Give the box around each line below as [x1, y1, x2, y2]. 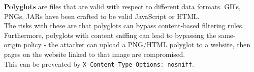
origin [4, 39, 22, 50]
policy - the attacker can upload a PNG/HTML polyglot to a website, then [23, 39, 251, 50]
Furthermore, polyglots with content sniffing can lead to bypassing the [4, 30, 216, 40]
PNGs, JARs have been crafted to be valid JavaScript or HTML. [4, 11, 200, 21]
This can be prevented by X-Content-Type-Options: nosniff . [4, 58, 194, 69]
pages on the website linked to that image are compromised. [4, 49, 185, 59]
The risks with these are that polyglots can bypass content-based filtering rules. [4, 20, 244, 31]
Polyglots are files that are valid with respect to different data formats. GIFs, [4, 1, 241, 11]
